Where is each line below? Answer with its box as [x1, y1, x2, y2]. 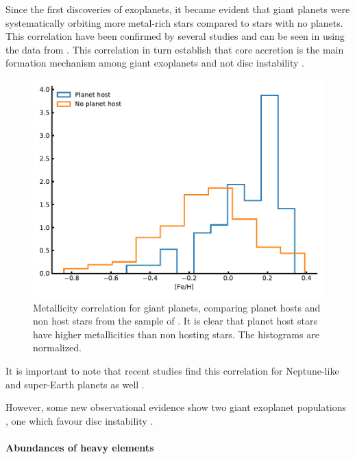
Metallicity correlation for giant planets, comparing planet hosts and [33, 300, 321, 314]
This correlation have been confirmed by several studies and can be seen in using [5, 29, 345, 43]
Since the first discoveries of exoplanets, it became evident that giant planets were [5, 2, 350, 16]
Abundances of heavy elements [5, 440, 154, 454]
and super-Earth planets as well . [5, 377, 145, 391]
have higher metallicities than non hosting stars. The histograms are [33, 327, 319, 341]
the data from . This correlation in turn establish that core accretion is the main [5, 42, 344, 56]
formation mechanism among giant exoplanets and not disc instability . [5, 56, 304, 70]
